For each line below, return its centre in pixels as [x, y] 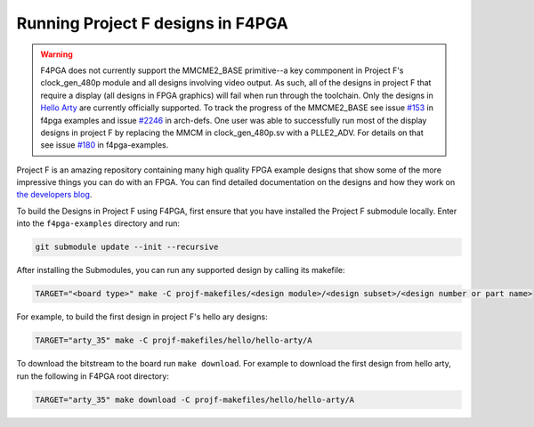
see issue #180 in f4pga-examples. [105, 145]
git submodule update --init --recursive [127, 247]
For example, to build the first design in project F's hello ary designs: [142, 317]
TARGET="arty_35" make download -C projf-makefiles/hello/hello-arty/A [195, 399]
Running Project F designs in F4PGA [152, 23]
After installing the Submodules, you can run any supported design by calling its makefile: [181, 270]
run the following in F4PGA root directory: [93, 376]
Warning [57, 54]
